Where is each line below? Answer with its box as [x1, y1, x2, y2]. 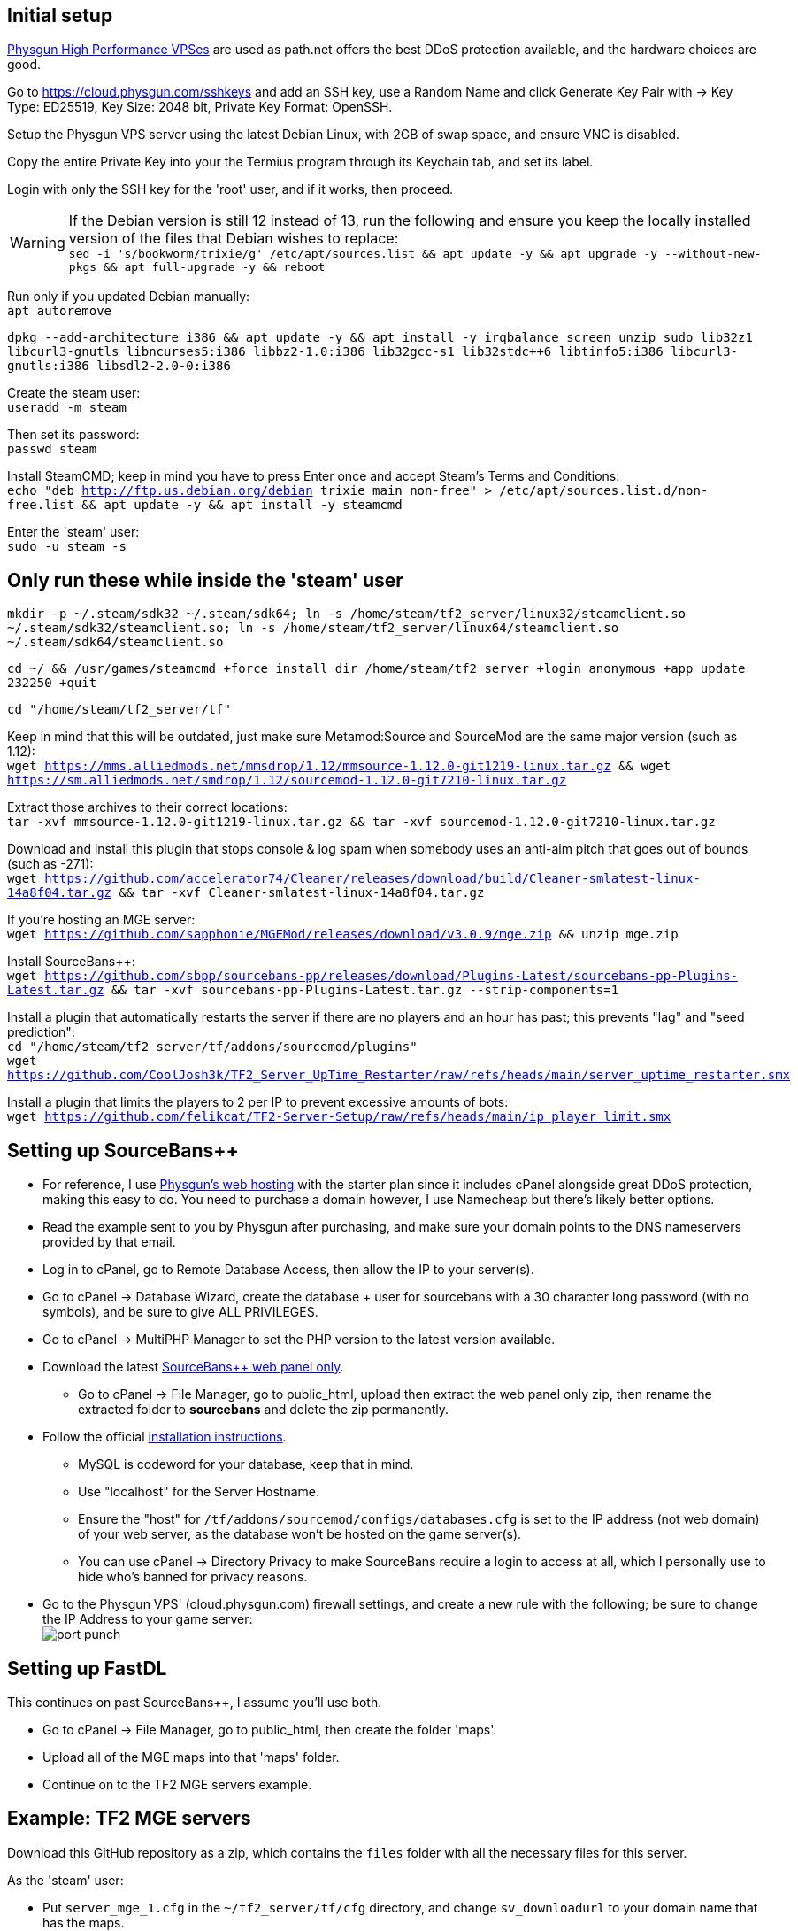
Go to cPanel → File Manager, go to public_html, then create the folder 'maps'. [42, 1721, 497, 1737]
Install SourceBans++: [7, 954, 135, 969]
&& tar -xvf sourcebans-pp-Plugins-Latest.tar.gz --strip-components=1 [111, 983, 619, 998]
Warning [10, 234, 65, 252]
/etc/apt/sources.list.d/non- [499, 483, 709, 498]
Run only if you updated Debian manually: [7, 289, 250, 305]
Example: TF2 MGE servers [7, 1807, 251, 1830]
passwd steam [7, 442, 97, 457]
